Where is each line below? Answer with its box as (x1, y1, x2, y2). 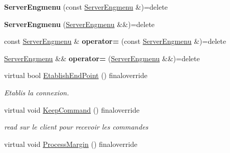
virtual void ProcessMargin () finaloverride (4, 138, 138, 149)
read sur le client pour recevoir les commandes (4, 121, 148, 132)
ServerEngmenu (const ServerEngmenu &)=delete (4, 2, 168, 12)
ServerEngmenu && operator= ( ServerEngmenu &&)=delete (4, 53, 200, 63)
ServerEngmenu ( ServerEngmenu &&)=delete (4, 18, 155, 29)
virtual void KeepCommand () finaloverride (4, 104, 140, 115)
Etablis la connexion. (4, 87, 69, 97)
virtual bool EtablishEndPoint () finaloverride (4, 70, 147, 81)
